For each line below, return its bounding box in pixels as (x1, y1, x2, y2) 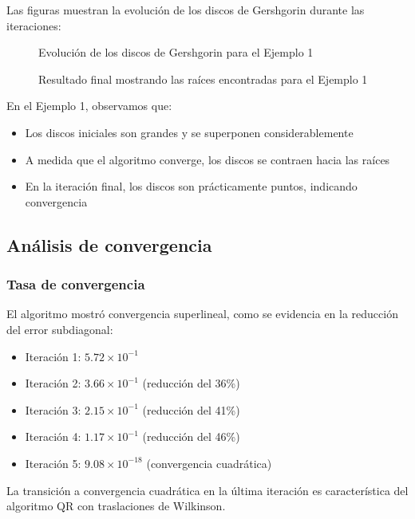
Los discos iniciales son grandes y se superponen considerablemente (25, 124, 354, 140)
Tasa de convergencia (6, 274, 145, 294)
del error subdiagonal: (6, 320, 113, 337)
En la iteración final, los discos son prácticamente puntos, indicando (25, 178, 358, 195)
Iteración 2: (25, 375, 81, 391)
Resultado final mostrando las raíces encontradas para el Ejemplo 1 (38, 70, 368, 87)
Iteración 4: (25, 428, 81, 445)
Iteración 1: (25, 348, 81, 364)
